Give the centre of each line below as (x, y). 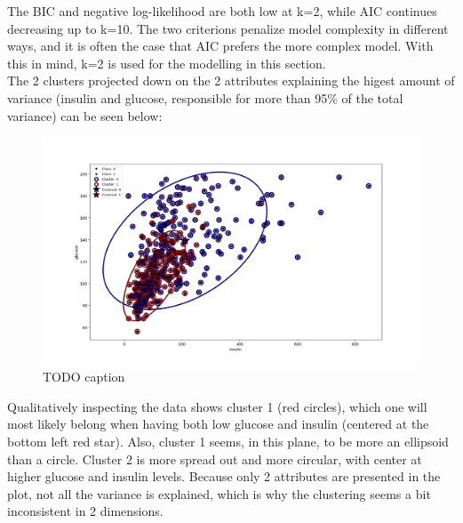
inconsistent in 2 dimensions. (85, 511)
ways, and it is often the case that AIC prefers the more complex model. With (220, 46)
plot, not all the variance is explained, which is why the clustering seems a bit (219, 493)
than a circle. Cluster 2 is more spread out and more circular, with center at (215, 459)
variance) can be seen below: (85, 115)
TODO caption (84, 377)
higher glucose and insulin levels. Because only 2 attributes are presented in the (224, 476)
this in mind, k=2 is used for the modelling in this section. (167, 63)
